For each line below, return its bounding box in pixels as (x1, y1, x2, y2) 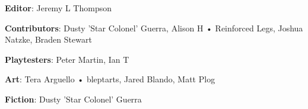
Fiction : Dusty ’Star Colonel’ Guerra (5, 92, 142, 105)
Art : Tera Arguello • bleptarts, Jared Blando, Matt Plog (5, 73, 215, 85)
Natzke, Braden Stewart (5, 33, 92, 46)
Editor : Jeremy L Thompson (5, 2, 112, 14)
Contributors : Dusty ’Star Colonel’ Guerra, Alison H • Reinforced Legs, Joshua (5, 21, 303, 34)
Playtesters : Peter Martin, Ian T (5, 53, 129, 65)
